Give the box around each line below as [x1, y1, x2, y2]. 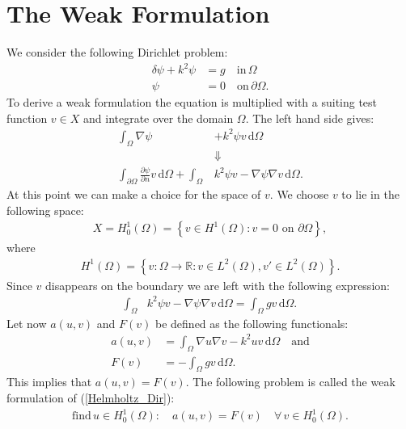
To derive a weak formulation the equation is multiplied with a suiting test [6, 94, 378, 111]
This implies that [6, 373, 92, 390]
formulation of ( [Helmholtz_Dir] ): [6, 389, 175, 406]
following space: [6, 201, 84, 218]
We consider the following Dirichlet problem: [6, 44, 228, 61]
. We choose [269, 185, 329, 202]
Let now [6, 314, 47, 331]
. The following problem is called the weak [185, 373, 395, 390]
